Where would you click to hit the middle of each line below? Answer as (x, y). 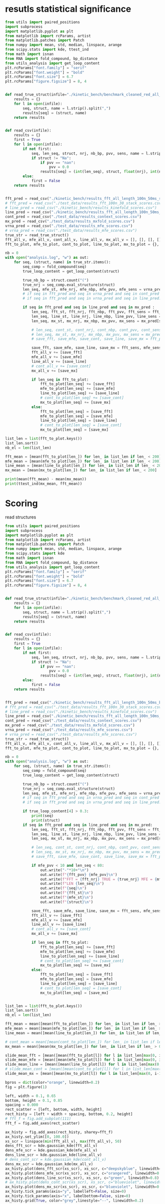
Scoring (22, 504)
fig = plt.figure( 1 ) (26, 1087)
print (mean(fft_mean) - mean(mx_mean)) (46, 479)
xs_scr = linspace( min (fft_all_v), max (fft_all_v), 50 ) (63, 1141)
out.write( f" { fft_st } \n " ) (67, 893)
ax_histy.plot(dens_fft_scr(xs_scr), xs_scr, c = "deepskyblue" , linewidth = (83, 1169)
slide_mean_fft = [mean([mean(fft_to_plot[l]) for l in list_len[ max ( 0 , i (83, 1055)
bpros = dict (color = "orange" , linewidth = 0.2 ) (52, 1082)
